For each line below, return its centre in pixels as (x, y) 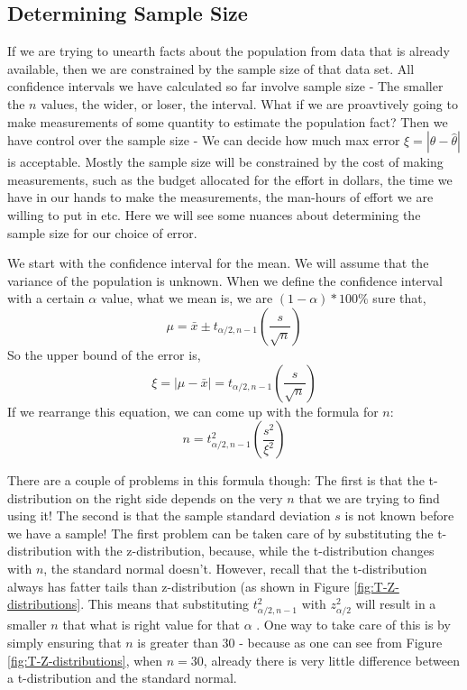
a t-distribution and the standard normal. (122, 678)
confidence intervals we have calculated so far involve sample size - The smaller (225, 86)
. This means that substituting (165, 604)
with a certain (46, 298)
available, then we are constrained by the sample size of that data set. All (211, 68)
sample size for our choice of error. (102, 232)
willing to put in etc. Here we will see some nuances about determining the (214, 214)
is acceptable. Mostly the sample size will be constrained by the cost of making (225, 162)
